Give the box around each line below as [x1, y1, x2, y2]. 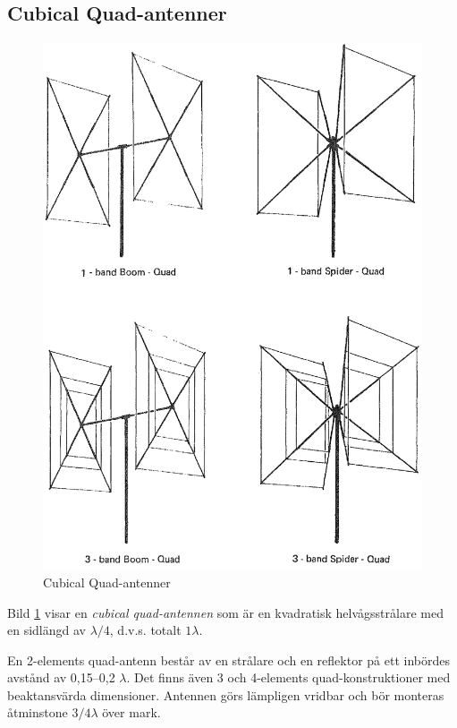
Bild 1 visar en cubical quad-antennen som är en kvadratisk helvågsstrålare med [7, 603, 444, 621]
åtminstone [7, 703, 68, 722]
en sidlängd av [7, 621, 86, 639]
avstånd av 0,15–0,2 [7, 668, 115, 687]
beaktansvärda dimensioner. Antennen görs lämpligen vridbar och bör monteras [7, 685, 444, 704]
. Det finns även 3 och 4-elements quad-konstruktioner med [126, 668, 451, 687]
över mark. [102, 703, 161, 722]
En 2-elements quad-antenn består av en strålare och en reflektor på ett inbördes [7, 650, 450, 669]
